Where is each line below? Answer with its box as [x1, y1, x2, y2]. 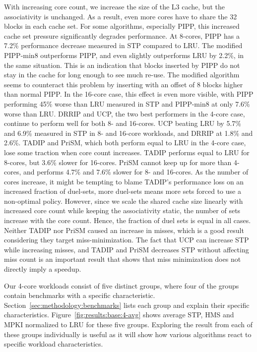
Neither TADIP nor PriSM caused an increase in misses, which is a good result [4, 225, 244, 235]
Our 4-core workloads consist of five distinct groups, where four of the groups [4, 280, 239, 291]
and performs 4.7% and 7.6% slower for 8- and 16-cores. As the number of [23, 167, 249, 177]
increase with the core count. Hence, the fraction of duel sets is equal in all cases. [4, 215, 251, 226]
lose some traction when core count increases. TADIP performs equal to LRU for [4, 147, 250, 157]
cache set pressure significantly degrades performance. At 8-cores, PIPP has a [4, 30, 240, 41]
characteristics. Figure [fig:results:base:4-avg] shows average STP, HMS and [4, 309, 234, 320]
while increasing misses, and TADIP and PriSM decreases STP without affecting [4, 244, 249, 254]
